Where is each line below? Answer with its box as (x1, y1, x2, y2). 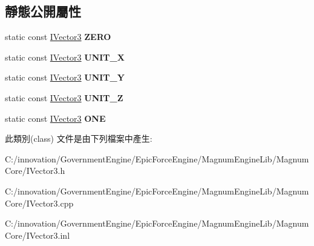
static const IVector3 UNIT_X (5, 50, 125, 63)
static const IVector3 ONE (5, 111, 106, 124)
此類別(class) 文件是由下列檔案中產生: (5, 132, 152, 145)
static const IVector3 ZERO (5, 30, 111, 43)
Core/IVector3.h (5, 164, 65, 177)
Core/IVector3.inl (5, 228, 70, 241)
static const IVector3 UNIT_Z (5, 91, 123, 104)
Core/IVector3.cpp (5, 196, 74, 209)
